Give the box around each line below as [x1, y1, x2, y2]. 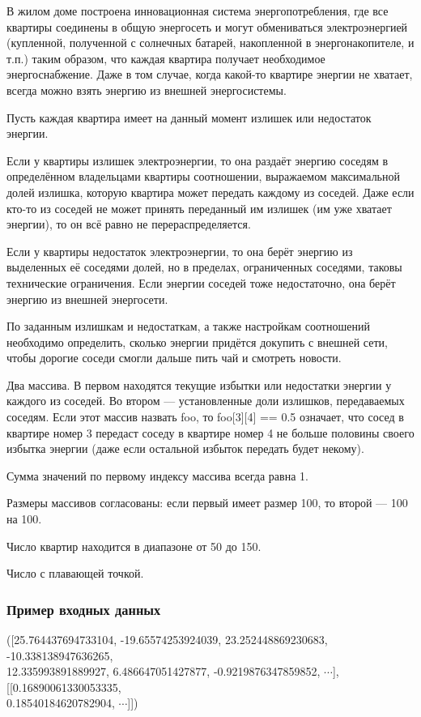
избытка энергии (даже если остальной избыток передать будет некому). [6, 440, 364, 457]
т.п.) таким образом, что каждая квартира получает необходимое [6, 49, 325, 66]
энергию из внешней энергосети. [6, 290, 168, 307]
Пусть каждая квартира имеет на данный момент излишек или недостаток [6, 109, 372, 126]
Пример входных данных [6, 599, 161, 619]
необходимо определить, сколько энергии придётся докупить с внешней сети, [6, 333, 388, 350]
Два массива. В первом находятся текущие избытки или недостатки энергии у [6, 376, 392, 393]
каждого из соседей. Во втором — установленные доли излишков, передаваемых [6, 392, 405, 409]
